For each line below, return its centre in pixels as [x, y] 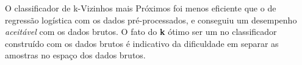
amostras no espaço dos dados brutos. [75, 55]
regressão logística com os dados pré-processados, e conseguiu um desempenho [151, 20]
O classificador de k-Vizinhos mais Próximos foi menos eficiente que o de [141, 8]
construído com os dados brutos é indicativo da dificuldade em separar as [142, 43]
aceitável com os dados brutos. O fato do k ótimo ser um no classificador [141, 32]
